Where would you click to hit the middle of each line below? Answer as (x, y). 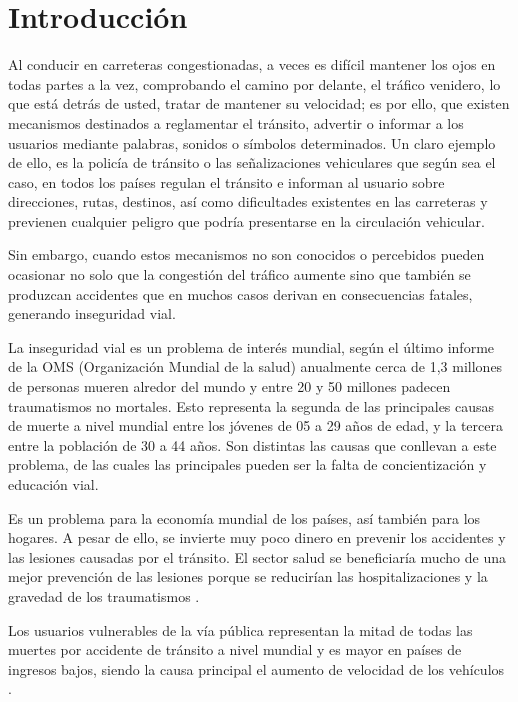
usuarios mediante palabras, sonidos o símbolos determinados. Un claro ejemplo (252, 142)
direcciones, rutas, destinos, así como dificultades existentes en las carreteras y (248, 201)
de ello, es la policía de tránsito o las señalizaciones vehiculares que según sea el (252, 162)
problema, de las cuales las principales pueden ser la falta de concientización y (247, 464)
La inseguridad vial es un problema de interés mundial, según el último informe (251, 346)
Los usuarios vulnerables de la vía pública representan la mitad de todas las (240, 629)
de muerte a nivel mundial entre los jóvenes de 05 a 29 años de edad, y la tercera (255, 425)
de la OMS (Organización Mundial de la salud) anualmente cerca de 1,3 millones (255, 366)
